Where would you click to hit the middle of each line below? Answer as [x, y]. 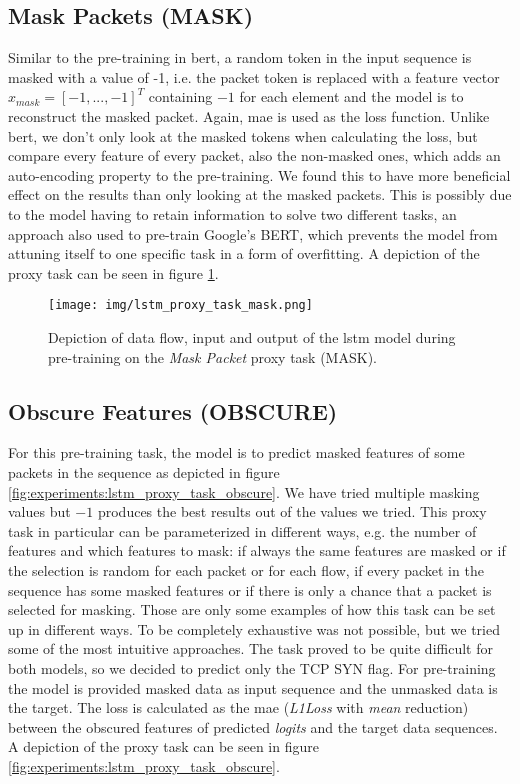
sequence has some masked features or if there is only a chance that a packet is [250, 589]
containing [180, 96]
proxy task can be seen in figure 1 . [113, 272]
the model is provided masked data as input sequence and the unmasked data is [253, 687]
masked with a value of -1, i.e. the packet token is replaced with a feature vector [254, 76]
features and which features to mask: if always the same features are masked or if [257, 550]
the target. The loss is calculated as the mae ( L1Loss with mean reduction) [238, 707]
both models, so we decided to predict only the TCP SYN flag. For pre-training [252, 667]
